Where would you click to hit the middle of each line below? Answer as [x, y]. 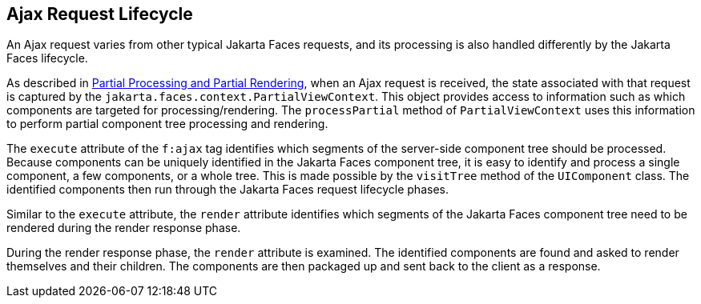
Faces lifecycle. [47, 58]
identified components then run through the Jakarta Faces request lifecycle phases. [228, 190]
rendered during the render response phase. [124, 228]
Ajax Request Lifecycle [100, 14]
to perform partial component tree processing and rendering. [167, 124]
